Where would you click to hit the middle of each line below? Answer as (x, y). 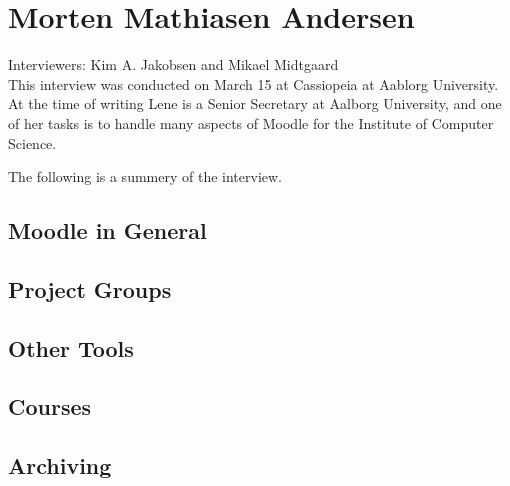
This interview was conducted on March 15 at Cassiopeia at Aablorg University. (253, 83)
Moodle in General (107, 230)
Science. (32, 142)
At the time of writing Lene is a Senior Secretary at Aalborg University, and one (255, 103)
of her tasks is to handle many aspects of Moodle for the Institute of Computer (251, 122)
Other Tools (71, 347)
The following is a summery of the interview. (145, 176)
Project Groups (90, 288)
